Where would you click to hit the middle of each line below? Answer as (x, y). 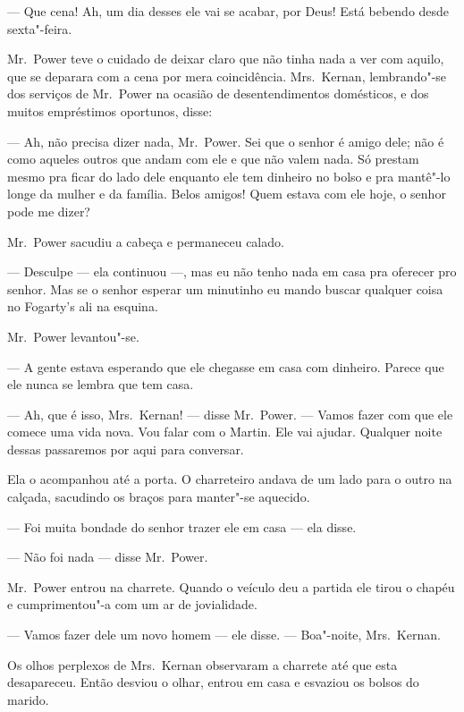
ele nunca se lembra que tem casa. (101, 384)
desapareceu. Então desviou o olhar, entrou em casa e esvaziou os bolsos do (213, 682)
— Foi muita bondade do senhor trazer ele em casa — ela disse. (182, 526)
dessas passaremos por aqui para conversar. (126, 449)
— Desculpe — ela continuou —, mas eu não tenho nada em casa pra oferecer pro (232, 271)
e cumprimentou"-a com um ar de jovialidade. (132, 604)
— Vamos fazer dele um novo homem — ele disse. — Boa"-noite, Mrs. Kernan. (224, 635)
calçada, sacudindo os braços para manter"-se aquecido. (159, 497)
